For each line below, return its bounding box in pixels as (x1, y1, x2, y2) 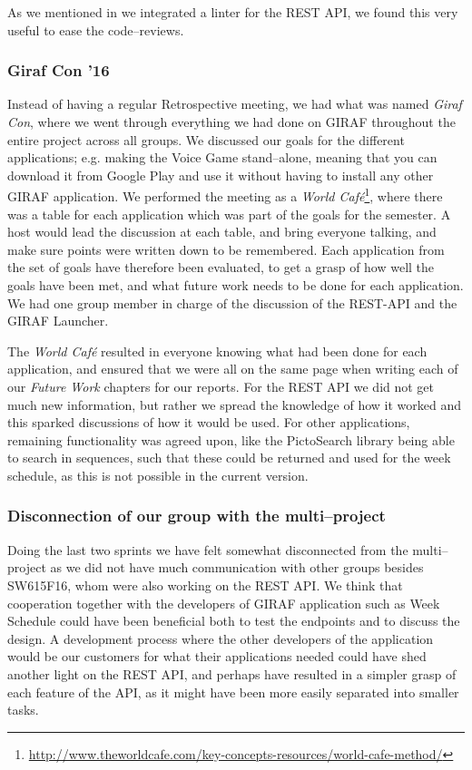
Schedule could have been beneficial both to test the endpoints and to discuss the (7, 611, 460, 630)
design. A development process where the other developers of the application (7, 629, 434, 648)
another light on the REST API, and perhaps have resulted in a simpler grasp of (7, 664, 457, 683)
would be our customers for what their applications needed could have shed (7, 647, 427, 666)
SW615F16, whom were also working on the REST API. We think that (7, 575, 403, 594)
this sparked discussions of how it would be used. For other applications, (7, 413, 410, 432)
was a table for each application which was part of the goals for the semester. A (7, 204, 451, 223)
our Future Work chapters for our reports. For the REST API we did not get (7, 376, 435, 395)
